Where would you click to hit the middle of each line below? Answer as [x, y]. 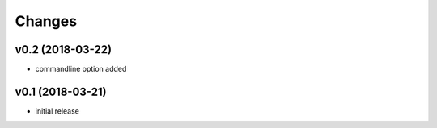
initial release [57, 111]
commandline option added [81, 69]
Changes [46, 21]
